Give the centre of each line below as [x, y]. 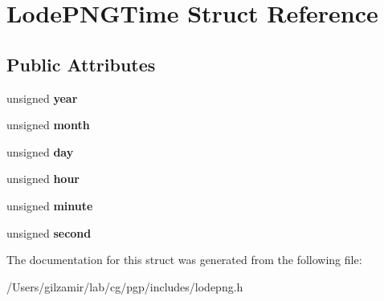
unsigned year [42, 98]
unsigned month [48, 125]
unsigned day [40, 151]
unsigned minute [50, 205]
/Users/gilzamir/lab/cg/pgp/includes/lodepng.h [125, 286]
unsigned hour [43, 179]
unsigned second [49, 232]
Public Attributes [81, 64]
